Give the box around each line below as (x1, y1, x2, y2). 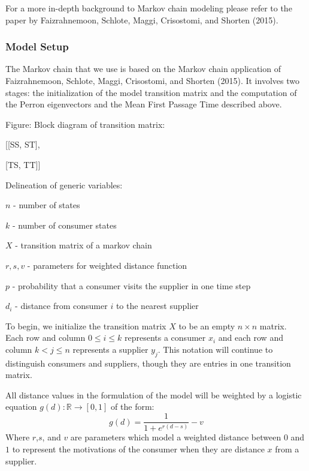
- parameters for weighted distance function (27, 259, 187, 271)
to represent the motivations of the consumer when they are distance (12, 443, 265, 455)
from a (275, 443, 299, 455)
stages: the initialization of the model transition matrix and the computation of (5, 86, 297, 98)
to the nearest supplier (116, 299, 199, 312)
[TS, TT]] (5, 158, 41, 170)
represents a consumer (125, 331, 206, 344)
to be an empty (178, 319, 235, 332)
